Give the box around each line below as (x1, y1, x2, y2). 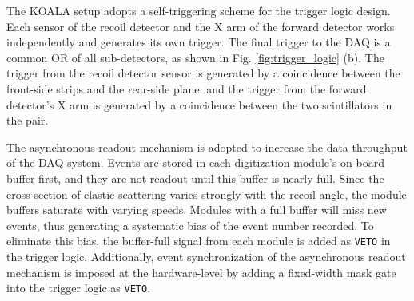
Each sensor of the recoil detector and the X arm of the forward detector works (6, 18, 395, 34)
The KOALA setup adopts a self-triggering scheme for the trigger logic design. (6, 2, 391, 18)
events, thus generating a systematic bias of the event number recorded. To (6, 216, 374, 233)
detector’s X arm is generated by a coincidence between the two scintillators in (6, 96, 392, 113)
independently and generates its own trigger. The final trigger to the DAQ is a (6, 34, 391, 50)
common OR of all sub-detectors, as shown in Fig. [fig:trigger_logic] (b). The (6, 49, 384, 65)
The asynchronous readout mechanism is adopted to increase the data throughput (6, 138, 408, 155)
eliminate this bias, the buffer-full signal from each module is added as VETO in (6, 232, 391, 249)
